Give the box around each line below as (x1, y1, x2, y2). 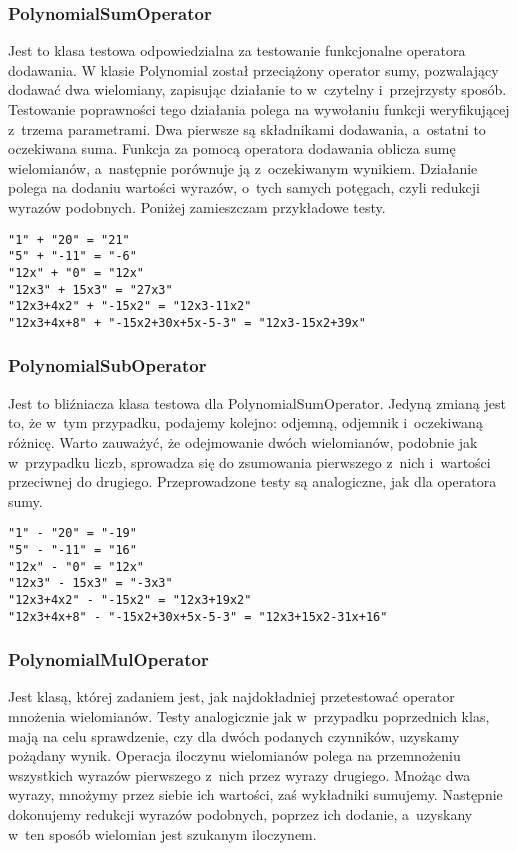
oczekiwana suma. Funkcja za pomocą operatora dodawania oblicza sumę (8, 138, 456, 159)
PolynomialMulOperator (8, 647, 209, 672)
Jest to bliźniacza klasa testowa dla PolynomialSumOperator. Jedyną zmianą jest (8, 392, 506, 413)
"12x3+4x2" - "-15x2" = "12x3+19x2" (8, 592, 252, 607)
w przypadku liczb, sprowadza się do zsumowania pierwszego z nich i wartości (8, 451, 491, 472)
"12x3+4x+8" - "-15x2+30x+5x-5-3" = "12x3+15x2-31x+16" (8, 609, 388, 624)
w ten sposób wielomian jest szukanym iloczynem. (8, 823, 317, 844)
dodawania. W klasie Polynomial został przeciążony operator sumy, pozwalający (8, 59, 499, 80)
